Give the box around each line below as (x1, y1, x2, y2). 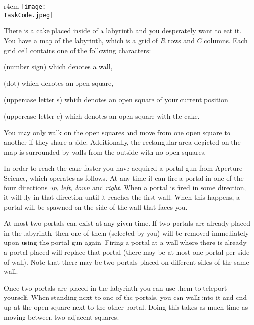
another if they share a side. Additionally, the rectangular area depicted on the (4, 137, 241, 147)
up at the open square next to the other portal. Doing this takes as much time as (4, 301, 248, 312)
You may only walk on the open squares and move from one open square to (4, 127, 230, 137)
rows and (167, 35, 195, 45)
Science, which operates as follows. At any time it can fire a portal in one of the (4, 172, 244, 183)
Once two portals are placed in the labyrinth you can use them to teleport (4, 282, 227, 293)
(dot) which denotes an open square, (4, 78, 114, 88)
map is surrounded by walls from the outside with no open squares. (4, 146, 206, 157)
